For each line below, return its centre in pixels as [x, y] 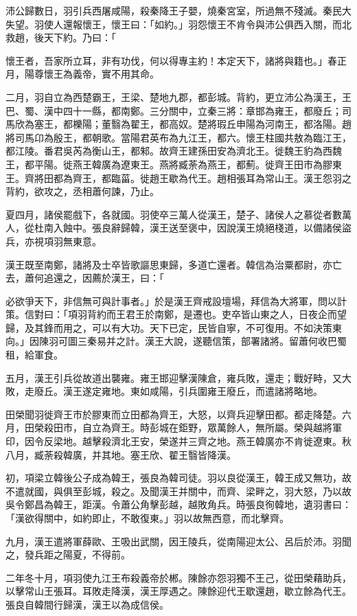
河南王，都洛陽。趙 [308, 124]
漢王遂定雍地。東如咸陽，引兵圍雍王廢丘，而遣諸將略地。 [193, 391]
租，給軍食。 [34, 355]
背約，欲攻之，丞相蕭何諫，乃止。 [82, 191]
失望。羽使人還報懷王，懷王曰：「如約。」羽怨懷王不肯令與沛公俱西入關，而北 [178, 24]
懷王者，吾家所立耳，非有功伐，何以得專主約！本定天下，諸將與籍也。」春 [171, 60]
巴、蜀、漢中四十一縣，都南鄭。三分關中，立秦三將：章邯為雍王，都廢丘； [174, 110]
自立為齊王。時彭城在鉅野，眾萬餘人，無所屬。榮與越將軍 [212, 427]
